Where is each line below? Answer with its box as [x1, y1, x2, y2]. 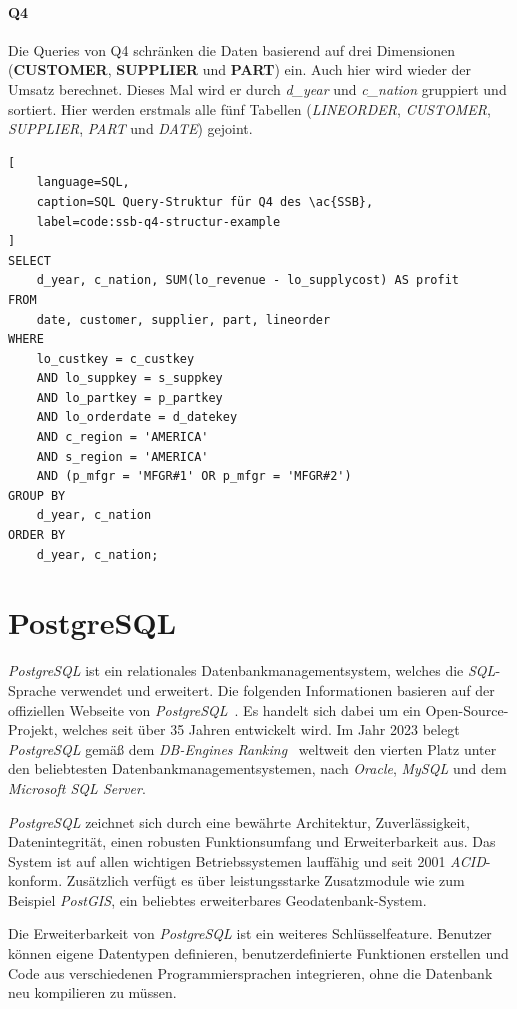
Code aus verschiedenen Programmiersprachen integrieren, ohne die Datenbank [8, 962, 493, 983]
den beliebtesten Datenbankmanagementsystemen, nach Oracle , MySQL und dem [8, 758, 507, 779]
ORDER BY [8, 528, 66, 543]
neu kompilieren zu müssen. [8, 982, 177, 1003]
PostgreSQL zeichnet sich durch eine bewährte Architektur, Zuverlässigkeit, [8, 811, 470, 832]
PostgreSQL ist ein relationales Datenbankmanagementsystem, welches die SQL [8, 660, 496, 681]
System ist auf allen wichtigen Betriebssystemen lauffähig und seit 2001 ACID [8, 850, 486, 871]
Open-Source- [425, 699, 509, 720]
